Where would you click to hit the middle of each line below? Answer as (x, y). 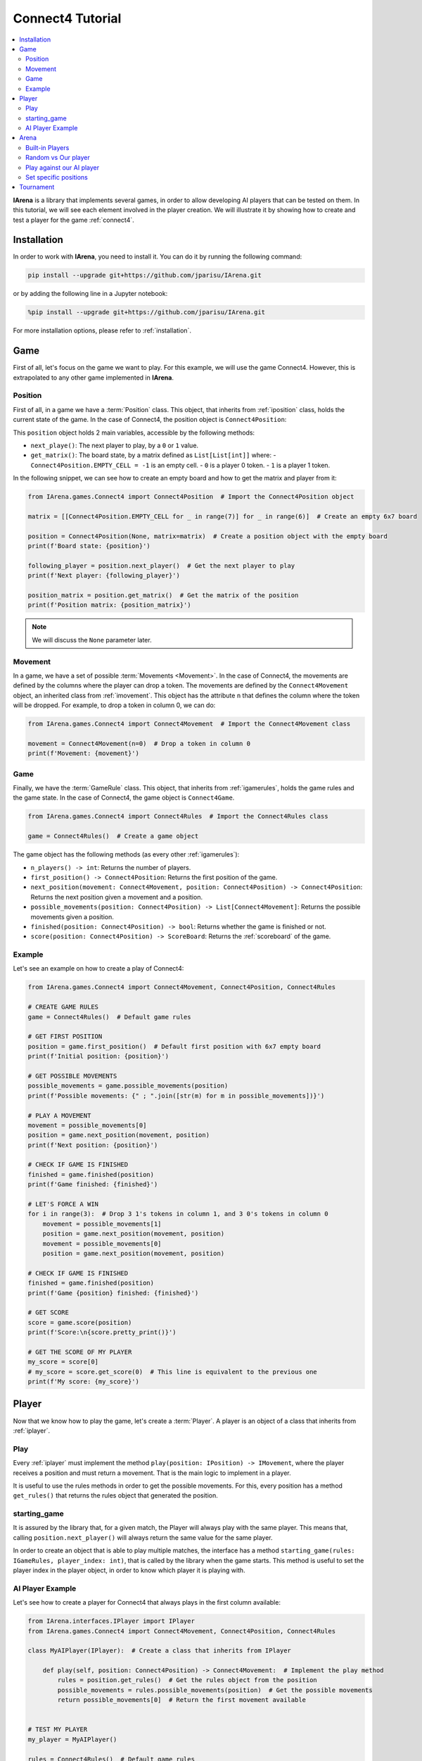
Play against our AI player (63, 167)
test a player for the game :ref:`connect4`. (74, 220)
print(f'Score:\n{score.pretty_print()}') (102, 1332)
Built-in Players (47, 147)
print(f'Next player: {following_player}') (104, 575)
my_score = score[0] (63, 1362)
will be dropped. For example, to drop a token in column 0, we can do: (114, 705)
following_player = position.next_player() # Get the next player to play (161, 566)
